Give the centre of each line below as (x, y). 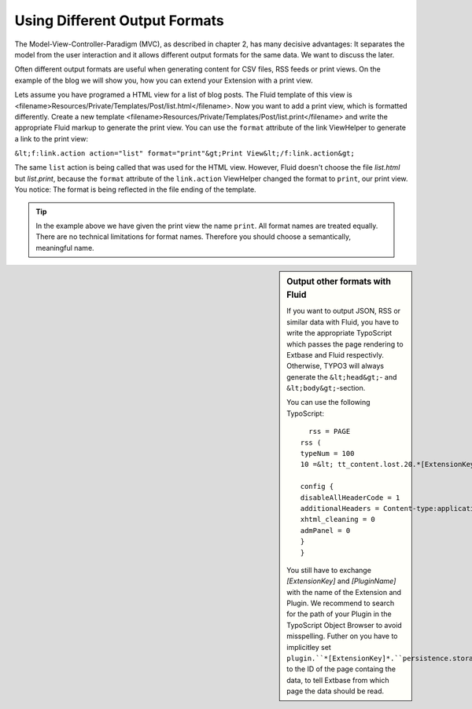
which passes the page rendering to (345, 344)
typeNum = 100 (327, 454)
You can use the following (328, 402)
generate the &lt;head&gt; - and (342, 377)
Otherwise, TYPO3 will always (336, 366)
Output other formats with (339, 281)
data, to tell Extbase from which (338, 680)
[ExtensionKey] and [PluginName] (341, 581)
